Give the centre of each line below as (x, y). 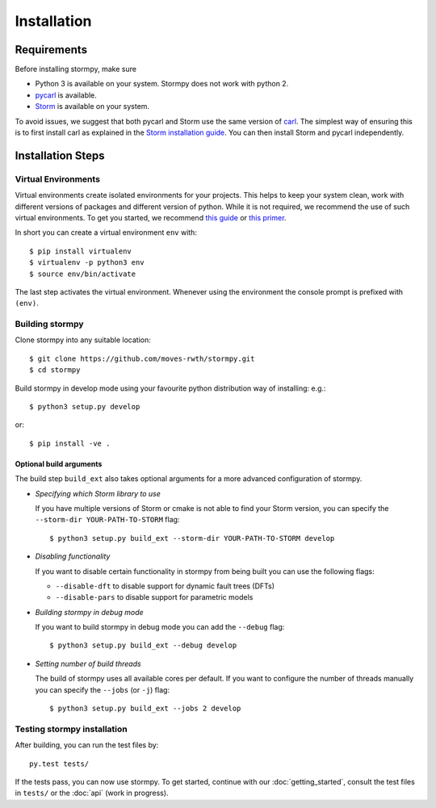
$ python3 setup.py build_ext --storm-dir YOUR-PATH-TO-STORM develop (192, 538)
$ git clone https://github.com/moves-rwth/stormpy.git (142, 358)
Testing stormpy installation (71, 729)
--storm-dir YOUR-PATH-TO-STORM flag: (107, 520)
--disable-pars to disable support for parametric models (154, 597)
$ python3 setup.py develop (85, 406)
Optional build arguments (59, 463)
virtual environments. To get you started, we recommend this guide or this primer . (151, 217)
